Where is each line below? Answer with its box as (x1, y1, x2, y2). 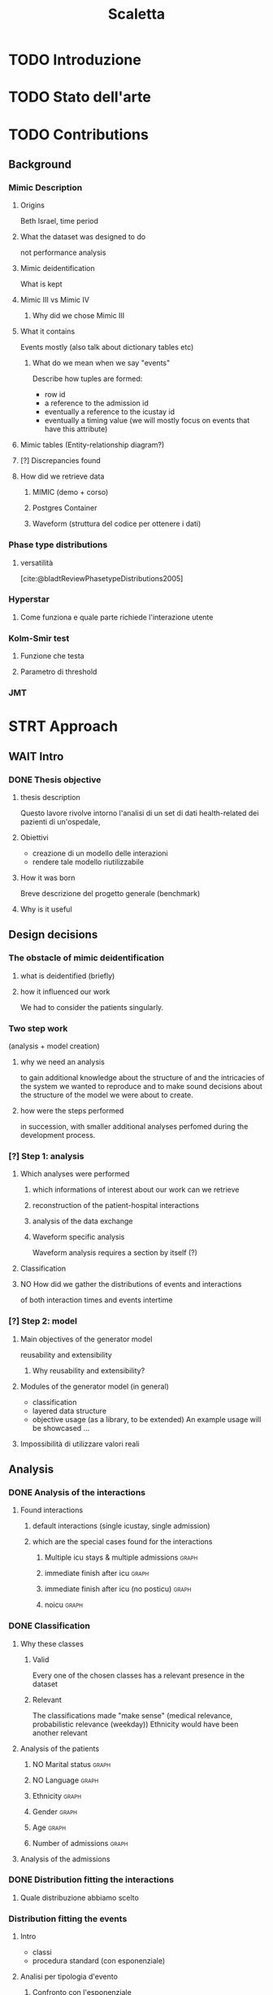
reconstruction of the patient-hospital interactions (32, 1201, 200, 1210)
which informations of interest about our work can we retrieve (32, 1185, 240, 1195)
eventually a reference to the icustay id (44, 407, 175, 417)
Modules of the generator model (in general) (19, 1381, 169, 1391)
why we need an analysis (19, 1057, 106, 1066)
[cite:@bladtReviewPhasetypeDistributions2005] (19, 573, 184, 583)
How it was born (19, 873, 76, 882)
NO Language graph (32, 1775, 99, 1785)
